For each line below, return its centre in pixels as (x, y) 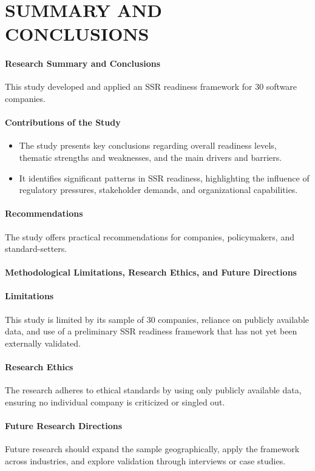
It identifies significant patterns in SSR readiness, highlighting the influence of (164, 178)
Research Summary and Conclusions (83, 63)
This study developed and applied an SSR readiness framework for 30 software (151, 86)
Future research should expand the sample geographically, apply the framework (152, 449)
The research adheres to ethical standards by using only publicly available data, (153, 390)
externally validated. (43, 343)
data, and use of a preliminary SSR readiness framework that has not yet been (151, 331)
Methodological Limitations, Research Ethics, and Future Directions (151, 272)
